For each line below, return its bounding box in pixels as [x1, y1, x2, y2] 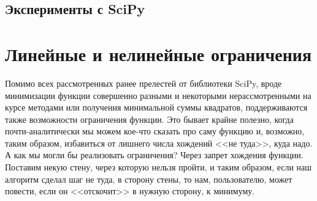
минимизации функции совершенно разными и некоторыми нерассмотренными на [5, 89, 311, 101]
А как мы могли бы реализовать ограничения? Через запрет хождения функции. [5, 148, 304, 161]
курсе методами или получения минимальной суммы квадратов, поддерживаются [5, 101, 308, 114]
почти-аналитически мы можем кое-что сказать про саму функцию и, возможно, [5, 125, 305, 137]
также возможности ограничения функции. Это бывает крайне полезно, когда [5, 112, 294, 125]
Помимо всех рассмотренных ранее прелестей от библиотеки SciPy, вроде [5, 76, 282, 89]
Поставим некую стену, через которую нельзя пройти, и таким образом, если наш [5, 161, 312, 174]
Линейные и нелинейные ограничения [5, 41, 312, 66]
